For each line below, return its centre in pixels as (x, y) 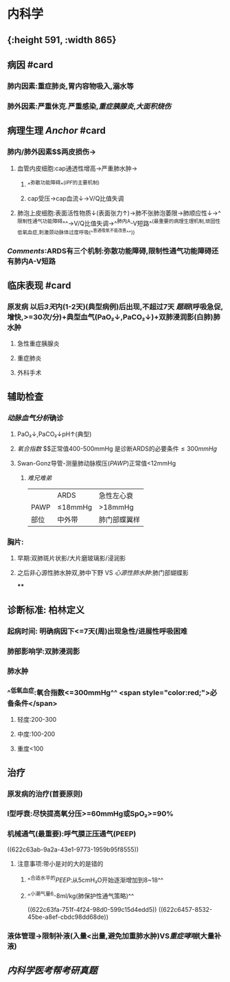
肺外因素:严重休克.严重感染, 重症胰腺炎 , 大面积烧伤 (89, 106)
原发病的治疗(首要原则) (45, 794)
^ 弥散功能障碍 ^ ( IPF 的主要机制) (64, 184)
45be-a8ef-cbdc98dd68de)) (68, 917)
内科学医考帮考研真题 (52, 971)
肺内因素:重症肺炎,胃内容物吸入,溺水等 (70, 86)
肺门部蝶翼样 (119, 519)
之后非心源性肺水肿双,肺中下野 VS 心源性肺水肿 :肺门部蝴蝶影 (103, 573)
